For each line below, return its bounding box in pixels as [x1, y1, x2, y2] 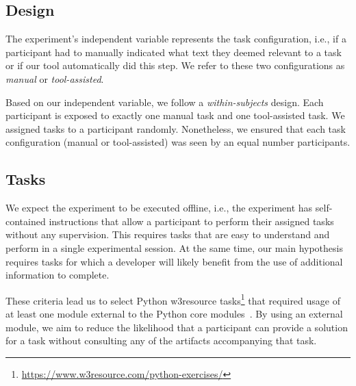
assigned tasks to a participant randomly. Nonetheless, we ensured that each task [5, 121, 346, 136]
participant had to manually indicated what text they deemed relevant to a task [5, 44, 342, 59]
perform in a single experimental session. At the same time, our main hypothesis [5, 240, 343, 255]
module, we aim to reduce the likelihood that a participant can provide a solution [5, 320, 348, 334]
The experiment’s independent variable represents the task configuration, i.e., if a [5, 31, 346, 46]
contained [5, 214, 46, 228]
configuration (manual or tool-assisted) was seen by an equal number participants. [5, 135, 351, 149]
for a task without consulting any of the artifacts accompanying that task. [5, 333, 317, 348]
